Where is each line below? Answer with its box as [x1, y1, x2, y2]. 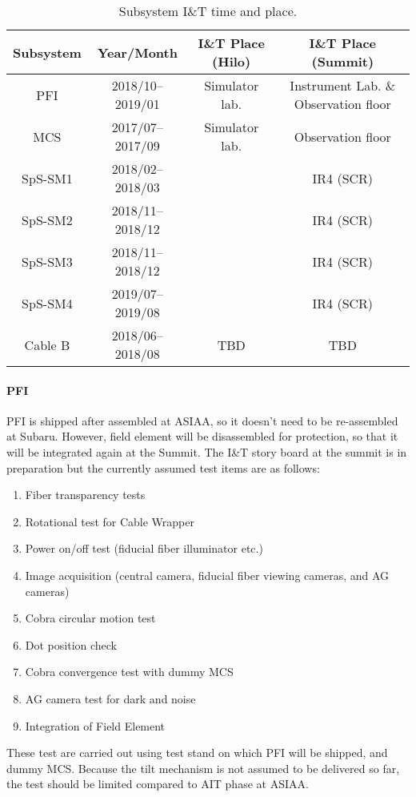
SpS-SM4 [22, 293, 73, 312]
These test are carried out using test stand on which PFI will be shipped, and [6, 744, 388, 761]
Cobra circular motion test [25, 610, 156, 626]
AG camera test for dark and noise [25, 690, 196, 706]
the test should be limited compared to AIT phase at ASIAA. [6, 775, 309, 792]
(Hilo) [212, 52, 251, 70]
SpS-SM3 [22, 252, 73, 271]
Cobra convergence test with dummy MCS [25, 663, 234, 680]
